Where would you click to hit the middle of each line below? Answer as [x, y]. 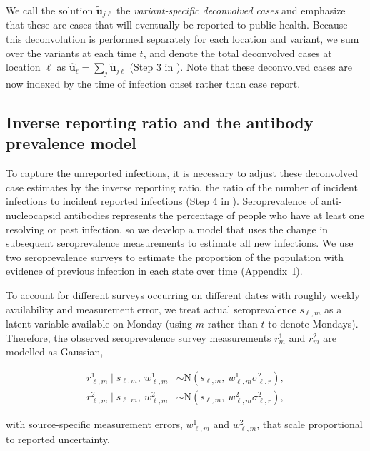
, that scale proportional [310, 424]
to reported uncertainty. [58, 439]
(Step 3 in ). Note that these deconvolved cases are [241, 67]
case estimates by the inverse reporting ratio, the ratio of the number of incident [182, 187]
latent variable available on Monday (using [99, 324]
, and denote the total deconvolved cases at [237, 52]
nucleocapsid [34, 215]
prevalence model [71, 143]
